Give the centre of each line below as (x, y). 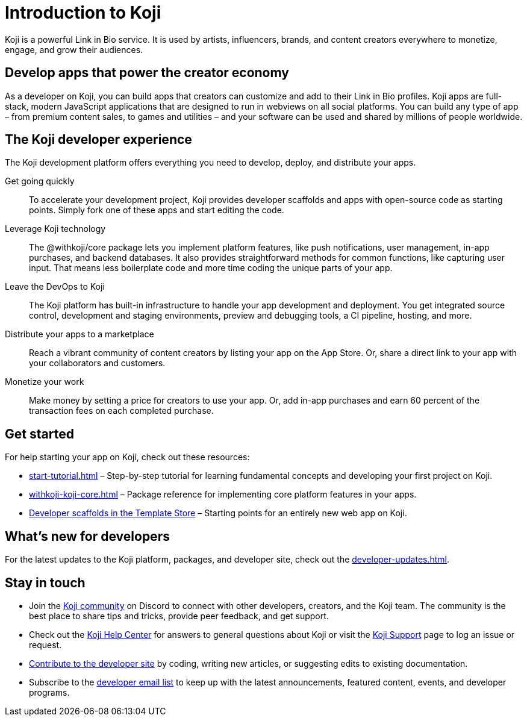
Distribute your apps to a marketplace (80, 334)
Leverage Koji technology (55, 229)
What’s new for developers (87, 536)
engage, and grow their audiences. (74, 49)
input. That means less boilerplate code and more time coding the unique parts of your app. (211, 268)
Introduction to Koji (83, 13)
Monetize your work (45, 382)
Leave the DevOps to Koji (55, 287)
